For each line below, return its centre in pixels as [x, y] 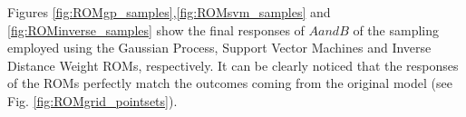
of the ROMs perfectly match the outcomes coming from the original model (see [230, 83]
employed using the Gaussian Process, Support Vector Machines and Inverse [219, 48]
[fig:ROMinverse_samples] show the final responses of [156, 29]
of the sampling [396, 29]
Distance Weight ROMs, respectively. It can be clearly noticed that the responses [233, 65]
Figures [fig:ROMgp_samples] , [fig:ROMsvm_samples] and [169, 12]
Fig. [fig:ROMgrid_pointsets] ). [92, 100]
